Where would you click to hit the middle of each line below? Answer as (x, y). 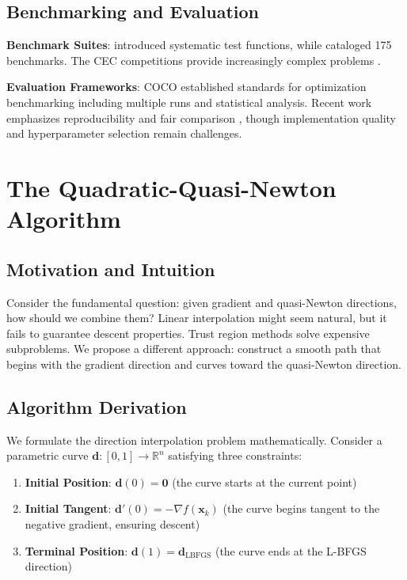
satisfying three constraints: (235, 455)
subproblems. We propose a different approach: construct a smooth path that (194, 349)
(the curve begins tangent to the (301, 508)
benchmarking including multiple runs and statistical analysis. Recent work (189, 102)
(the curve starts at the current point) (264, 481)
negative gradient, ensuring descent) (112, 524)
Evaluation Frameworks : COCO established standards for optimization (186, 87)
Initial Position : (68, 481)
